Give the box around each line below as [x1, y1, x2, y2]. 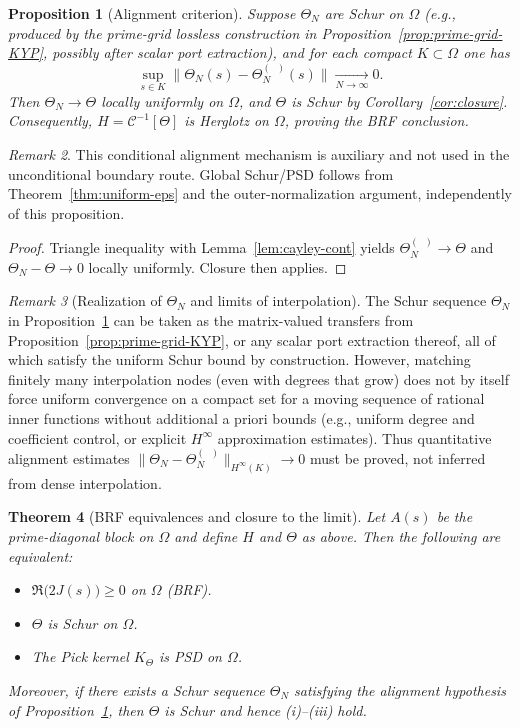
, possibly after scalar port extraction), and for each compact [42, 42, 412, 63]
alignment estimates [8, 447, 130, 468]
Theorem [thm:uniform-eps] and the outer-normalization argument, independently [8, 183, 512, 204]
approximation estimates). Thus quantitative [217, 427, 492, 448]
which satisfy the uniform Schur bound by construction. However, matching [8, 349, 471, 370]
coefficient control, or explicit [8, 427, 187, 448]
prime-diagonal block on [8, 525, 154, 546]
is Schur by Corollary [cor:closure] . [291, 90, 508, 111]
